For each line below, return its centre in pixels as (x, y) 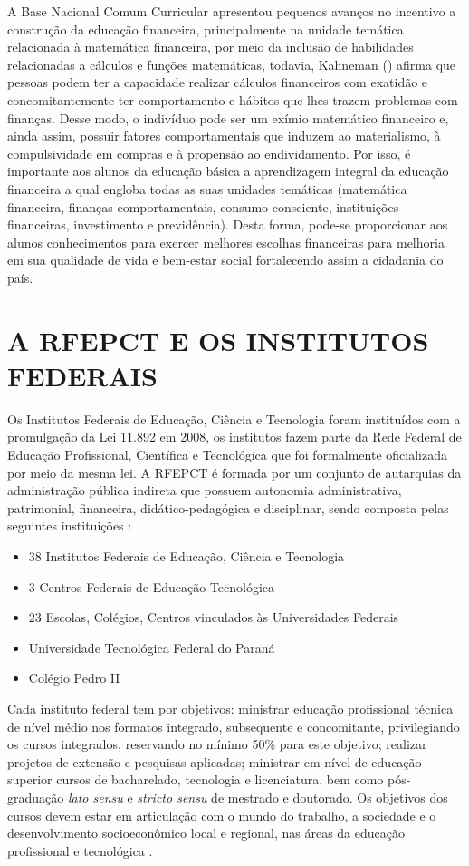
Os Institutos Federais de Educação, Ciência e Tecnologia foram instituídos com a (234, 418)
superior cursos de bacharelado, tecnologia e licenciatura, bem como (196, 779)
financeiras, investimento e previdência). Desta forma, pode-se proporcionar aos (228, 224)
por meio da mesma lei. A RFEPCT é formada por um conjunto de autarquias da (234, 472)
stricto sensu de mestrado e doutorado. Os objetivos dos (292, 797)
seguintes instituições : (70, 525)
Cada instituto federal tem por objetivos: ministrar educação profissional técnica (230, 708)
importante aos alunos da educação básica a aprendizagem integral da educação (228, 171)
